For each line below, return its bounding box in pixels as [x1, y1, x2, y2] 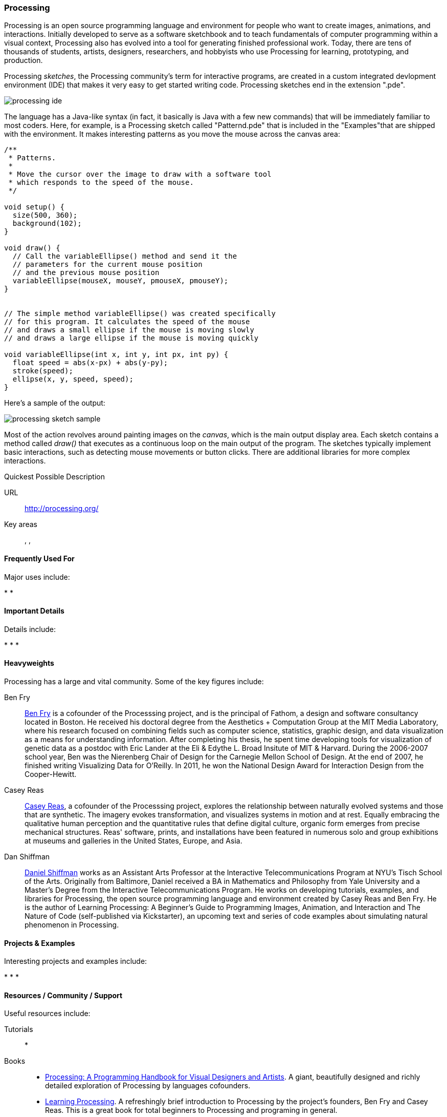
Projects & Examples [4, 938, 75, 947]
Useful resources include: [4, 1009, 91, 1018]
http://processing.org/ [25, 504, 99, 513]
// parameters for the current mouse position [12, 260, 203, 269]
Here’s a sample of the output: [4, 398, 105, 408]
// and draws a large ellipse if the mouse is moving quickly [4, 334, 259, 343]
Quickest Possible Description [4, 472, 105, 481]
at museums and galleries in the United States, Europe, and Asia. [25, 836, 242, 846]
